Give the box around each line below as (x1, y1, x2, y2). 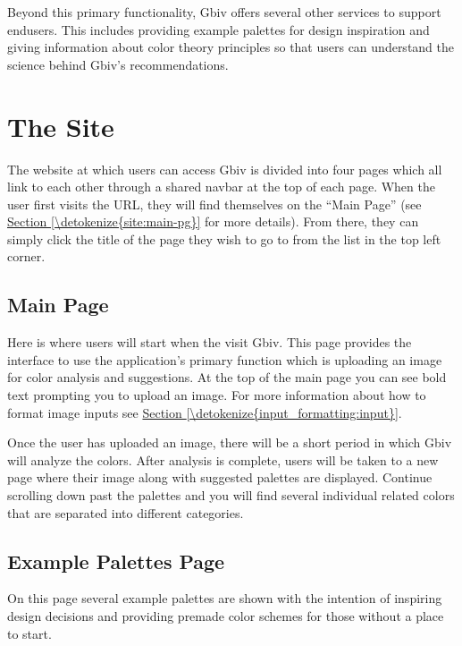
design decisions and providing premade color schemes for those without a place (7, 607, 444, 625)
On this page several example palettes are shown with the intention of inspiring (7, 589, 442, 608)
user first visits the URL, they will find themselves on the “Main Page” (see (7, 194, 422, 213)
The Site (7, 107, 114, 144)
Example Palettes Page (7, 547, 225, 574)
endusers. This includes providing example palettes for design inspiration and (7, 20, 430, 38)
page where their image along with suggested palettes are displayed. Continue (7, 468, 433, 487)
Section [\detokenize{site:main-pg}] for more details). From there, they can (7, 212, 419, 231)
